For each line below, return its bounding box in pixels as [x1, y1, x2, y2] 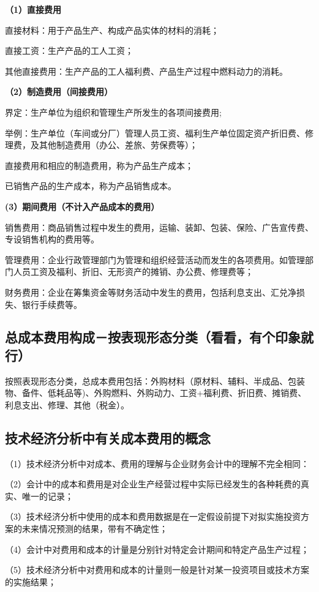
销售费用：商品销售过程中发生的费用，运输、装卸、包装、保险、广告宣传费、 [5, 220, 313, 233]
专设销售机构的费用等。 [5, 233, 99, 245]
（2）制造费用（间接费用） [5, 85, 113, 98]
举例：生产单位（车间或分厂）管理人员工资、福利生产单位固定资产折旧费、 [5, 126, 305, 139]
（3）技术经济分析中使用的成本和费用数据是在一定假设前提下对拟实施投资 [5, 510, 301, 523]
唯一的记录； [21, 489, 73, 502]
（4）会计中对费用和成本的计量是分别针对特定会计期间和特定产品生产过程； [5, 542, 309, 555]
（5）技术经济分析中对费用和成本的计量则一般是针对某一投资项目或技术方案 [5, 563, 309, 576]
